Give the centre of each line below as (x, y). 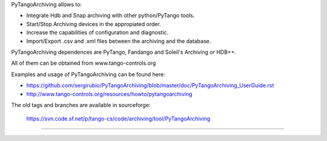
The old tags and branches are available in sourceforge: (81, 105)
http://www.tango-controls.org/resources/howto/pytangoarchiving (109, 94)
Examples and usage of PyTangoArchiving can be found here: (88, 74)
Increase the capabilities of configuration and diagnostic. (97, 33)
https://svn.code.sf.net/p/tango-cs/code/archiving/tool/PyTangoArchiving (118, 119)
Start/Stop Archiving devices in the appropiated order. (94, 24)
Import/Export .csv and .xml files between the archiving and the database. (119, 41)
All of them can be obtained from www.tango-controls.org (84, 63)
